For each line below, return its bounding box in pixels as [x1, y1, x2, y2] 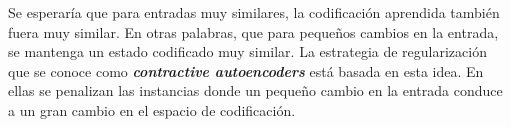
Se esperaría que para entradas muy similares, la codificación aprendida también [8, 2, 500, 22]
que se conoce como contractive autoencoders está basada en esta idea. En [8, 60, 484, 81]
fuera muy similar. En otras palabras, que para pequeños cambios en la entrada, [8, 21, 499, 42]
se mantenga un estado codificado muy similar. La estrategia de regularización [8, 41, 487, 62]
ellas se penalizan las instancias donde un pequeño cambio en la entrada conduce [8, 80, 503, 101]
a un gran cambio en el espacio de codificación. [8, 99, 296, 120]
